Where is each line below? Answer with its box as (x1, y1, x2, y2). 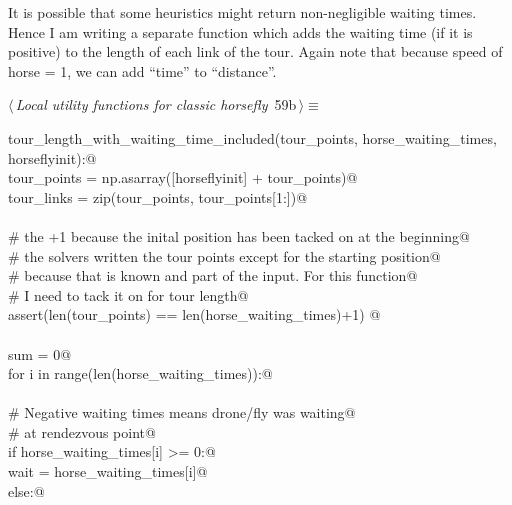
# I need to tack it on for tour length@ (8, 284, 249, 305)
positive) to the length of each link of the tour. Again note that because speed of (8, 41, 503, 62)
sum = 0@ (8, 343, 72, 364)
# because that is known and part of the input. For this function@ (8, 265, 418, 286)
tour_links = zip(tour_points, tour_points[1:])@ (8, 186, 308, 207)
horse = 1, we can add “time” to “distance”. (8, 60, 277, 81)
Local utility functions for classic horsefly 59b (15, 94, 297, 115)
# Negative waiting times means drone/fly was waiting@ (8, 402, 356, 423)
